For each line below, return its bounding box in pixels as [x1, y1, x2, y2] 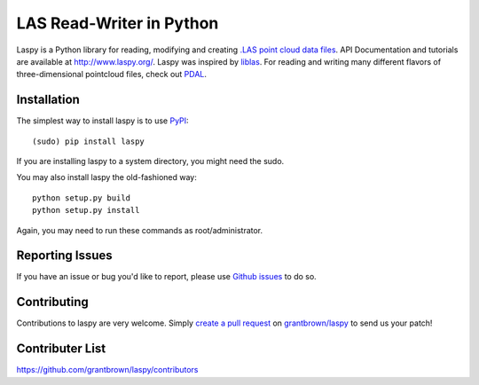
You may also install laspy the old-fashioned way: [16, 172, 197, 183]
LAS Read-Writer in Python [16, 13, 219, 33]
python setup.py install [32, 205, 140, 216]
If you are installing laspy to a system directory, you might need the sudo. [16, 156, 285, 167]
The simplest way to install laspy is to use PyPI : [16, 115, 190, 126]
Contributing [16, 295, 89, 310]
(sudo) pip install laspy [32, 136, 145, 146]
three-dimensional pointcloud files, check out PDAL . [16, 69, 208, 80]
